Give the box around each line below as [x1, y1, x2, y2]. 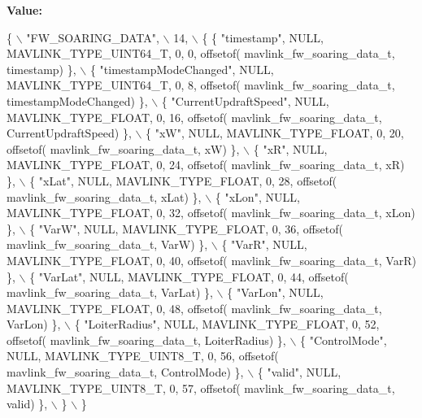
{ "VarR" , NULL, [221, 236, 307, 253]
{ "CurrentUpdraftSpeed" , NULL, [161, 92, 329, 109]
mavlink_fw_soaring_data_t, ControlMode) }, [7, 364, 244, 381]
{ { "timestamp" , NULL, [202, 28, 324, 46]
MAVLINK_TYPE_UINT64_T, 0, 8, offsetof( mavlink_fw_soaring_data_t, [7, 76, 395, 94]
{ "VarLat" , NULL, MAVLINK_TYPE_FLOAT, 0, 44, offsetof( [29, 268, 349, 285]
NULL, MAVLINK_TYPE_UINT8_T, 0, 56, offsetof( [7, 347, 279, 364]
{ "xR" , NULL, [253, 140, 328, 157]
